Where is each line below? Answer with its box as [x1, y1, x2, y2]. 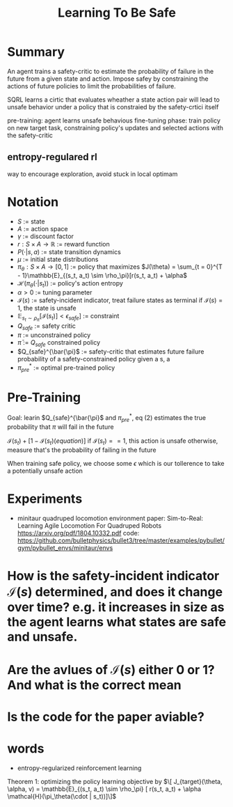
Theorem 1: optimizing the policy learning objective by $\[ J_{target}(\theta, [7, 778, 223, 786]
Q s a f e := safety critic [17, 322, 77, 332]
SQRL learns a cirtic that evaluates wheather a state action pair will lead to [7, 95, 220, 104]
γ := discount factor [17, 232, 74, 240]
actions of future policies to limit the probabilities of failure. [7, 81, 176, 90]
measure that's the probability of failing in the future [7, 446, 156, 454]
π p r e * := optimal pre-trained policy [17, 362, 115, 373]
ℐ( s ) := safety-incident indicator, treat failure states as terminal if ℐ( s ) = [17, 296, 223, 304]
